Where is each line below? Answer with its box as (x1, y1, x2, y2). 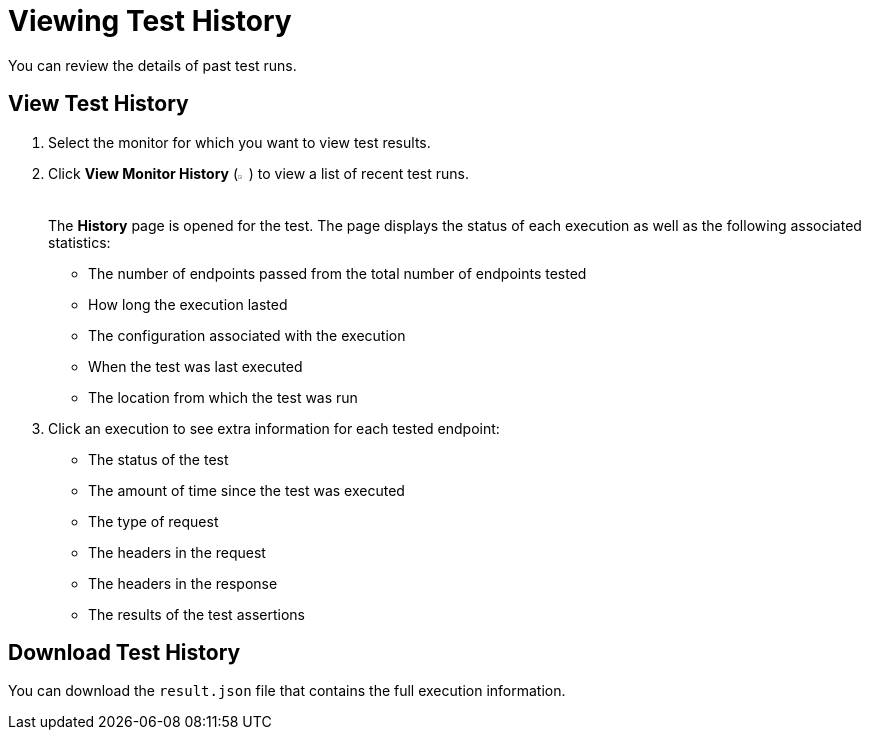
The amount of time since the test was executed (88, 481, 405, 499)
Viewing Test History (8, 4, 292, 38)
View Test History (8, 91, 189, 117)
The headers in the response (88, 574, 278, 592)
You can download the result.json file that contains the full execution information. (8, 682, 566, 700)
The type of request (88, 512, 219, 530)
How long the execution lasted (88, 295, 288, 313)
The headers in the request (88, 543, 266, 561)
